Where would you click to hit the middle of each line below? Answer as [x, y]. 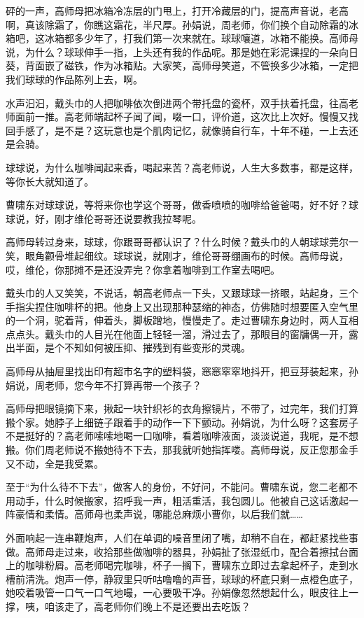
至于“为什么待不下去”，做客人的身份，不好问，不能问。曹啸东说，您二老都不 [182, 487]
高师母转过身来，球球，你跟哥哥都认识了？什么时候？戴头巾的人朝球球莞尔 [177, 242]
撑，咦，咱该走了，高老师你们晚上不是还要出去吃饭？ [128, 606]
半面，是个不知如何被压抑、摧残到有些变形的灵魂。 [133, 347]
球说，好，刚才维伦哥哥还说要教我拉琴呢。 [104, 218]
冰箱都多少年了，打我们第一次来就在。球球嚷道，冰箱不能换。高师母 [201, 38]
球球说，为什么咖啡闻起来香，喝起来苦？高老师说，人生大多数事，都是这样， [182, 167]
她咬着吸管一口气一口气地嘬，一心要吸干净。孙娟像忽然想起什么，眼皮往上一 [182, 592]
